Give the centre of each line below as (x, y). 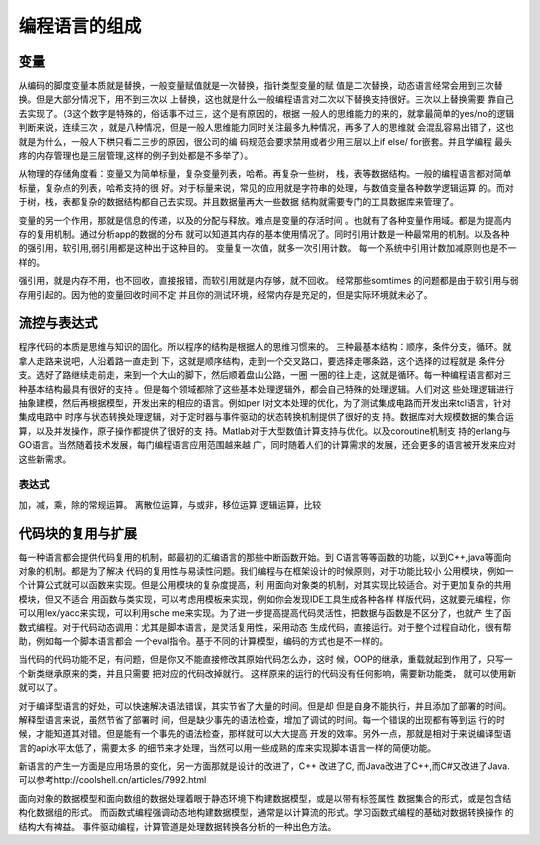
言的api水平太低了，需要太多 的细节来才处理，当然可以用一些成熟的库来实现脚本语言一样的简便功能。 (227, 747)
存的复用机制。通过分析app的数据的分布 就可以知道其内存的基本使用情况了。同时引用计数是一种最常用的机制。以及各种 (264, 234)
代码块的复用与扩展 (77, 533)
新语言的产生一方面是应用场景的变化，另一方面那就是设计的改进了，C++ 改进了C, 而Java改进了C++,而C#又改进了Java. (264, 766)
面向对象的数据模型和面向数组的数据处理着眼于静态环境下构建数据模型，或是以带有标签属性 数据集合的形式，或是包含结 (265, 798)
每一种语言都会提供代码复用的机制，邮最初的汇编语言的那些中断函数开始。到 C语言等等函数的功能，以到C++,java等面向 (265, 557)
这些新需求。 (45, 459)
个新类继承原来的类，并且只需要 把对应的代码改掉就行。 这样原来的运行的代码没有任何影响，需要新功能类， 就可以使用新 (267, 673)
